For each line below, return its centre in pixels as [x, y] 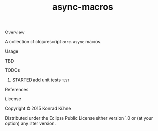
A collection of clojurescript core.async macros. [53, 42]
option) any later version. [30, 123]
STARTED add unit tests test [41, 80]
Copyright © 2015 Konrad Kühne [38, 109]
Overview [15, 32]
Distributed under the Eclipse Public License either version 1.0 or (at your [79, 118]
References [17, 90]
